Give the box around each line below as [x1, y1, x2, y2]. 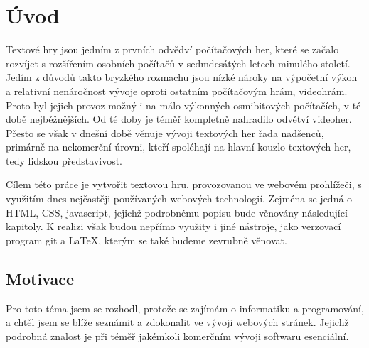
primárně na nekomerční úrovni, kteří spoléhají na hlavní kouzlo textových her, [6, 139, 351, 154]
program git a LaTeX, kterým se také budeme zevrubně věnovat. [6, 232, 287, 247]
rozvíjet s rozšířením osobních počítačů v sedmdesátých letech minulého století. [6, 55, 351, 70]
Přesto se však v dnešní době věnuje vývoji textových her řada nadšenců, [6, 125, 324, 140]
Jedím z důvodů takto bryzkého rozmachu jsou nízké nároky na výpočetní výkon [6, 70, 358, 85]
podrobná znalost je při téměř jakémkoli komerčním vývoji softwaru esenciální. [6, 328, 349, 343]
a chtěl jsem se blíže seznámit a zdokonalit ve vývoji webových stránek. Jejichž [6, 315, 349, 330]
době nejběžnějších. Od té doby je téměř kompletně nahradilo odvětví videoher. [6, 112, 352, 126]
